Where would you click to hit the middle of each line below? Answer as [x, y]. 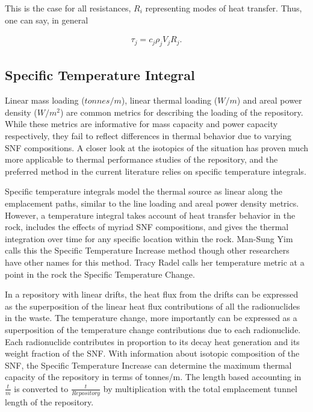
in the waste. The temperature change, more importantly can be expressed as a [151, 318]
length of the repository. [49, 402]
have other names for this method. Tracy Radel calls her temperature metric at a [155, 262]
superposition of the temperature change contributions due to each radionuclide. [153, 329]
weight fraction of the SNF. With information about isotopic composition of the [152, 353]
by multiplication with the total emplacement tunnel [200, 388]
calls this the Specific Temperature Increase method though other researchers [147, 250]
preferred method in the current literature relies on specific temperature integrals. [156, 171]
